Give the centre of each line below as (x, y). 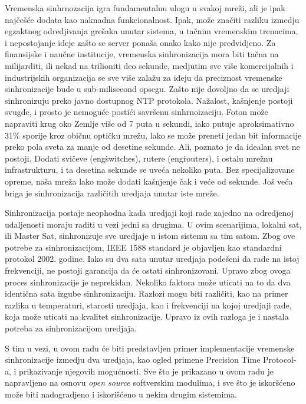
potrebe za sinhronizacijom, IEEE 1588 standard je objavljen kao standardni (143, 247)
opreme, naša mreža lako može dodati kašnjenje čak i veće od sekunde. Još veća (149, 181)
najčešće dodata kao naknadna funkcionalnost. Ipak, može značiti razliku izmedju (152, 19)
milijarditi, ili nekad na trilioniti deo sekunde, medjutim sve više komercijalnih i (149, 65)
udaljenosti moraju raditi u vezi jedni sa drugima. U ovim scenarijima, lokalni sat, (153, 224)
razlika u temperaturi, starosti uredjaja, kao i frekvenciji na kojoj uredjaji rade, (148, 305)
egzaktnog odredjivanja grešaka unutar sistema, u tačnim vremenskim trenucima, (152, 31)
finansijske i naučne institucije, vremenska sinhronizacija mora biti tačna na (142, 54)
